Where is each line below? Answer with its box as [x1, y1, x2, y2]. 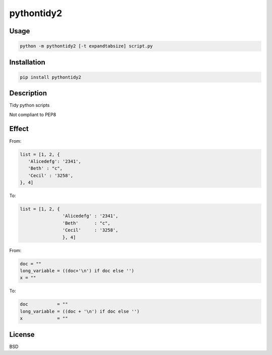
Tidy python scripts [9, 102, 50, 108]
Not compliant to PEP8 [9, 111, 56, 117]
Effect [9, 125, 29, 133]
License [9, 330, 35, 339]
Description [9, 89, 47, 98]
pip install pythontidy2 [20, 74, 82, 80]
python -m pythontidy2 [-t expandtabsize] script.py [20, 43, 153, 49]
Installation [9, 58, 45, 67]
